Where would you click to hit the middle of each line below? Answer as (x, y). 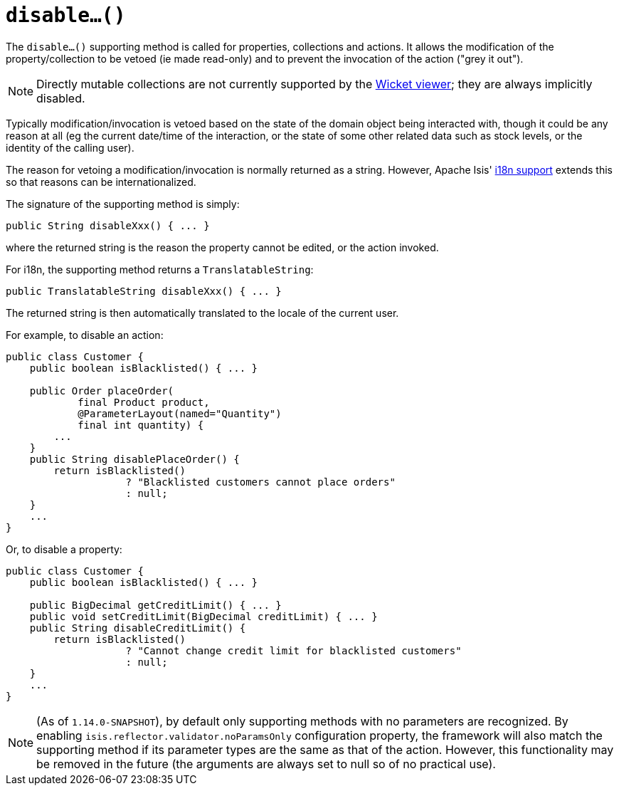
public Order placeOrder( (102, 391)
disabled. (61, 98)
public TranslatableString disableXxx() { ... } (144, 291)
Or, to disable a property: (64, 549)
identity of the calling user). (70, 147)
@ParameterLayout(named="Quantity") (180, 413)
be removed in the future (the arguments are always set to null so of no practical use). (266, 764)
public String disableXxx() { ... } (108, 225)
